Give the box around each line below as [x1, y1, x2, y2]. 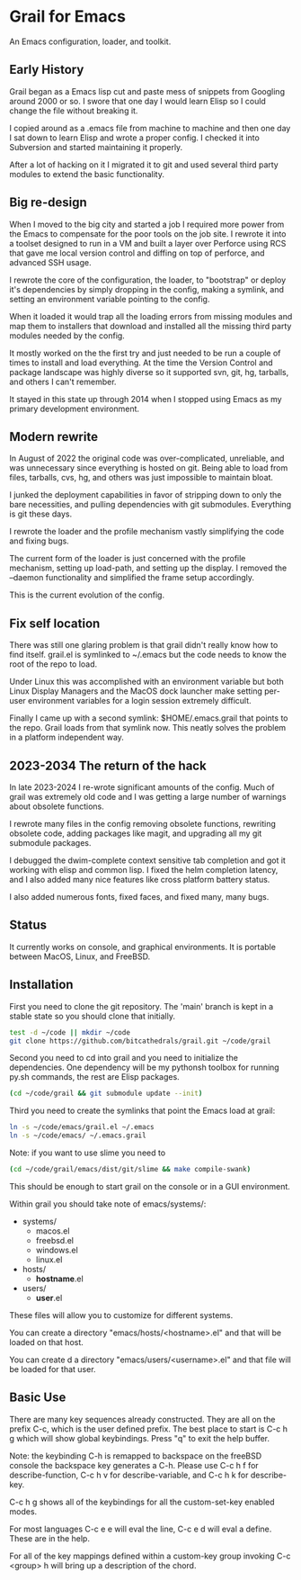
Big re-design [9, 195, 87, 211]
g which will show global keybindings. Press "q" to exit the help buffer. [9, 1432, 270, 1443]
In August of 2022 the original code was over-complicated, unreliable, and [9, 453, 285, 464]
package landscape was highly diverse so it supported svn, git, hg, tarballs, [9, 366, 289, 377]
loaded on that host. [9, 1336, 84, 1347]
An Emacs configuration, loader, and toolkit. [9, 36, 172, 47]
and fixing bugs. [9, 535, 69, 546]
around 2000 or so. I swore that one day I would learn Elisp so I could [9, 95, 267, 106]
